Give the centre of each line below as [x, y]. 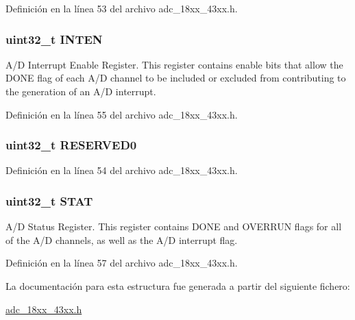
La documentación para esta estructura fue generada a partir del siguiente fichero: [178, 286]
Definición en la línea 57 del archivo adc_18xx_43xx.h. [122, 263]
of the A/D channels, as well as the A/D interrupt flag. [122, 239]
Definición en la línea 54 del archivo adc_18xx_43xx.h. [122, 170]
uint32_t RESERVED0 [71, 145]
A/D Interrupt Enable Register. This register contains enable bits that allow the [174, 64]
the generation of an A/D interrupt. [81, 91]
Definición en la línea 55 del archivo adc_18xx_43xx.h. [122, 114]
